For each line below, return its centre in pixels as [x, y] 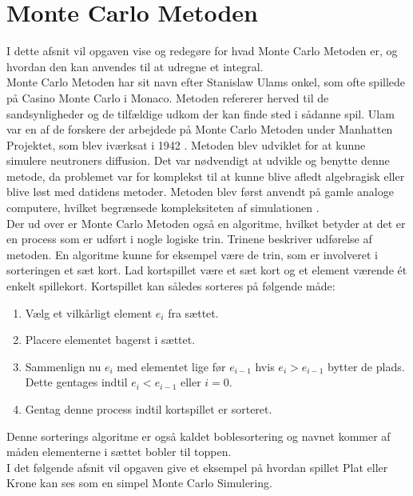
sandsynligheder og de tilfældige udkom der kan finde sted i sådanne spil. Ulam [201, 113]
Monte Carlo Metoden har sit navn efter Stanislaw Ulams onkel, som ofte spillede [206, 82]
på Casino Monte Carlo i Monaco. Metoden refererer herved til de [168, 97]
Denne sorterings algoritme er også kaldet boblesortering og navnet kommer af [199, 436]
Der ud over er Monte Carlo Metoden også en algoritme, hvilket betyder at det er [206, 223]
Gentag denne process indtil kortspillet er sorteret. [149, 409]
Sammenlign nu [63, 366]
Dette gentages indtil [76, 382]
